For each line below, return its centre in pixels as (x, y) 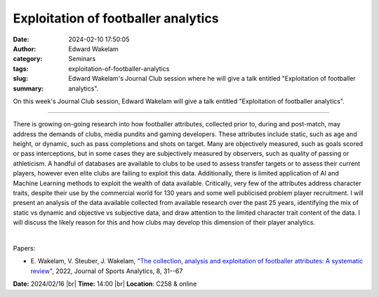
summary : (28, 88)
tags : (21, 68)
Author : (25, 48)
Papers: (24, 248)
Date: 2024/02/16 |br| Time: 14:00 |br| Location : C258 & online (105, 284)
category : (28, 59)
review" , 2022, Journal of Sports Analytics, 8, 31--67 (107, 271)
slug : (20, 79)
